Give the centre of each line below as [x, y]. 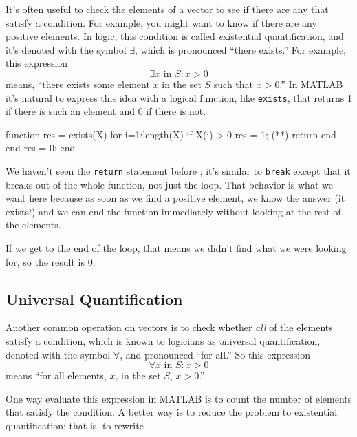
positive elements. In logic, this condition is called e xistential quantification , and [175, 36]
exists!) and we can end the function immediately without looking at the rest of [173, 211]
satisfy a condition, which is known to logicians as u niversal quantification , [163, 341]
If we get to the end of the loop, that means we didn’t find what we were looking [176, 248]
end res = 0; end [41, 148]
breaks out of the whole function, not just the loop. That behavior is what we [169, 184]
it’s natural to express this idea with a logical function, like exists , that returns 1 [179, 97]
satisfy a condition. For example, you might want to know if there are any [161, 22]
